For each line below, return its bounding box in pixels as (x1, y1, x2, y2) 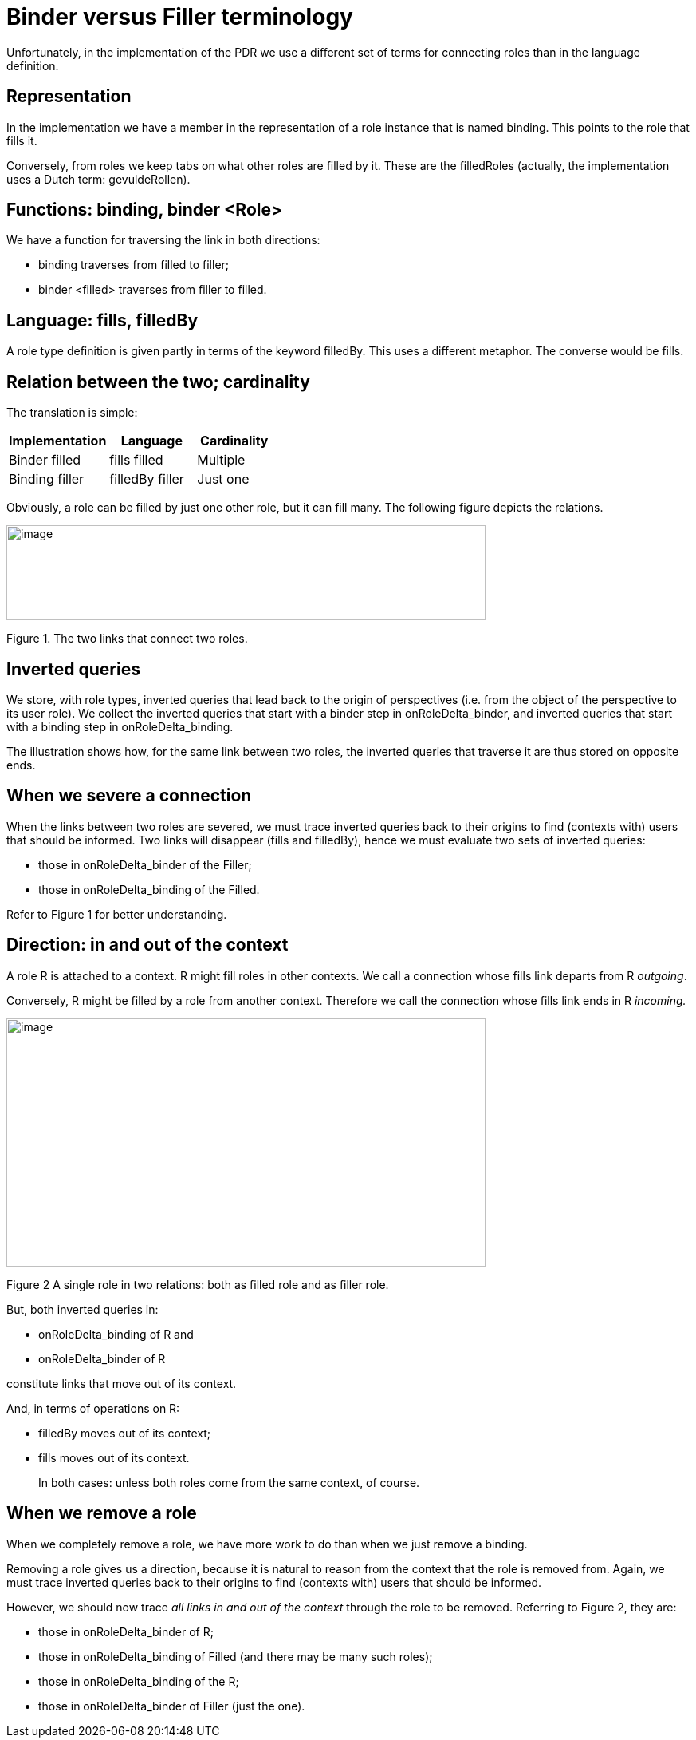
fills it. (6, 133, 37, 148)
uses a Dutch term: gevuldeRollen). (6, 172, 191, 186)
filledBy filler (109, 471, 184, 488)
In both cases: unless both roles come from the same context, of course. (38, 1475, 420, 1489)
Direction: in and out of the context (6, 935, 289, 955)
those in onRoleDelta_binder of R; (38, 1624, 214, 1639)
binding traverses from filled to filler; (38, 258, 230, 272)
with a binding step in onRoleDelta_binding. (6, 719, 234, 734)
